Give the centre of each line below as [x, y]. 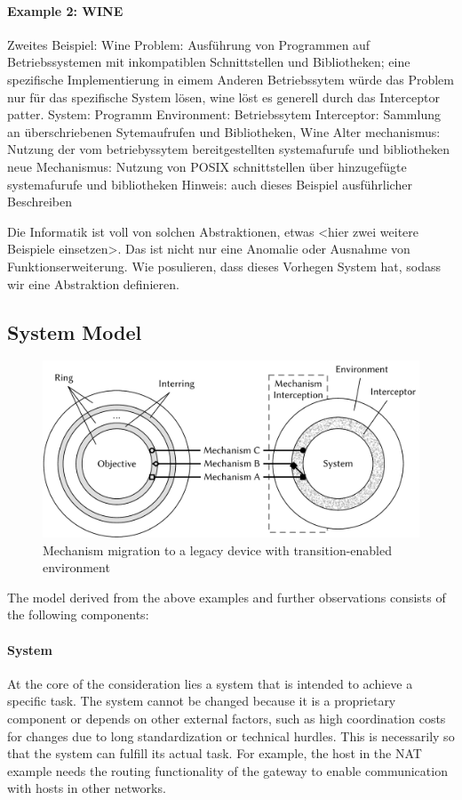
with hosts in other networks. [87, 788]
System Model [75, 331]
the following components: [78, 614]
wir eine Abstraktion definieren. [93, 283]
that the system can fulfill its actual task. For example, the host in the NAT [215, 753]
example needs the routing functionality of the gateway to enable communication [227, 770]
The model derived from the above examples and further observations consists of [227, 597]
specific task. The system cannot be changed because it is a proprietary [202, 701]
